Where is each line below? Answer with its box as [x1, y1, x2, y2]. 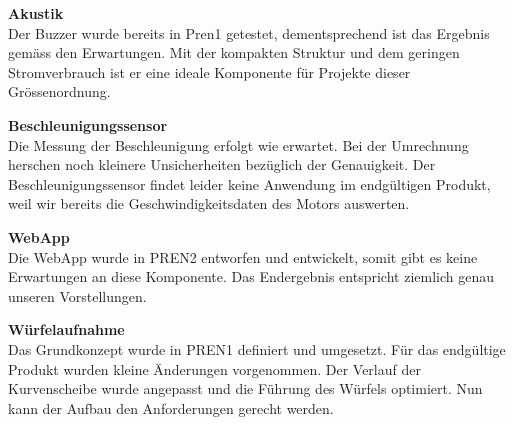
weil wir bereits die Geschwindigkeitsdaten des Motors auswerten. [8, 193, 410, 214]
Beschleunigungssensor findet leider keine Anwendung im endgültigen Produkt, [8, 173, 491, 194]
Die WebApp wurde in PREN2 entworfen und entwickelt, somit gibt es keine [8, 246, 478, 267]
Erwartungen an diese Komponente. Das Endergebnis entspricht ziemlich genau [8, 266, 494, 287]
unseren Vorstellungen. [8, 285, 147, 306]
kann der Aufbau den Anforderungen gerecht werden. [8, 397, 334, 418]
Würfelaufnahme [8, 319, 125, 340]
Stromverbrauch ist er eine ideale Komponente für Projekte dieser [8, 61, 411, 82]
